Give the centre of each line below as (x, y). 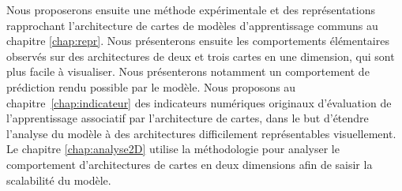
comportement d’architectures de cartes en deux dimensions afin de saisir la (190, 164)
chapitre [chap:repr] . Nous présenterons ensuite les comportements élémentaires (198, 41)
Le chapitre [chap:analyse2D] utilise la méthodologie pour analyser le (173, 149)
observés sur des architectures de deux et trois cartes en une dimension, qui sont (201, 56)
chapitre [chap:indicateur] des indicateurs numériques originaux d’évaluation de (199, 102)
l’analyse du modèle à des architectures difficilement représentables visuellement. (201, 133)
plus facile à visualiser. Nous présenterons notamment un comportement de (188, 71)
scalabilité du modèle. (59, 180)
